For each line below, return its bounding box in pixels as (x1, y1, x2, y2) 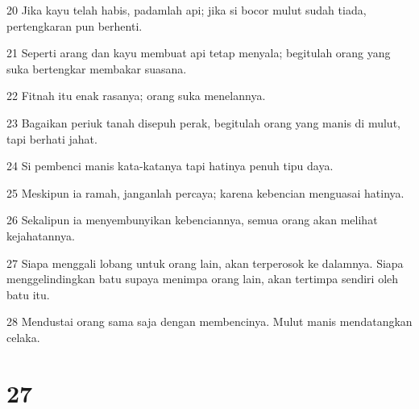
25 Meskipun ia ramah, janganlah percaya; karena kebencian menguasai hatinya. (6, 184, 404, 201)
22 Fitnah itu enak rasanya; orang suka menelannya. (6, 87, 266, 104)
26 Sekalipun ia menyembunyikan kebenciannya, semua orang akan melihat (6, 211, 378, 228)
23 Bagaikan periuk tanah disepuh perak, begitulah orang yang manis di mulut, (6, 114, 400, 131)
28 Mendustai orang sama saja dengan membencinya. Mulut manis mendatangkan (6, 313, 413, 330)
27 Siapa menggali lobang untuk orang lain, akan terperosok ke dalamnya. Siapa (6, 254, 404, 271)
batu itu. (6, 286, 50, 303)
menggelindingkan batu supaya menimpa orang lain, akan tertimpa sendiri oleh (6, 270, 399, 287)
